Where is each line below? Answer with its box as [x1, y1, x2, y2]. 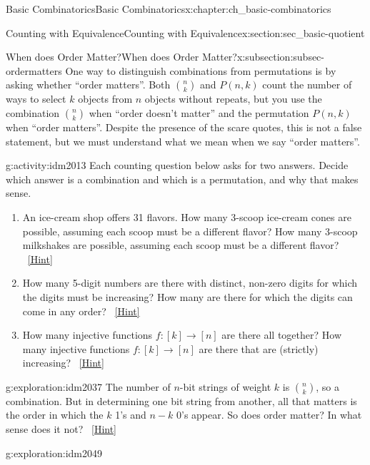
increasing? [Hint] [22, 355, 104, 370]
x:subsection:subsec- [236, 49, 324, 64]
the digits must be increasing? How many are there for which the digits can [22, 289, 353, 304]
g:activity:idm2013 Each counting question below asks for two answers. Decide [6, 158, 349, 173]
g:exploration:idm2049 [6, 445, 103, 460]
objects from [78, 91, 133, 106]
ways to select [6, 91, 66, 106]
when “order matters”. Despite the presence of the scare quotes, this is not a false [6, 119, 362, 134]
